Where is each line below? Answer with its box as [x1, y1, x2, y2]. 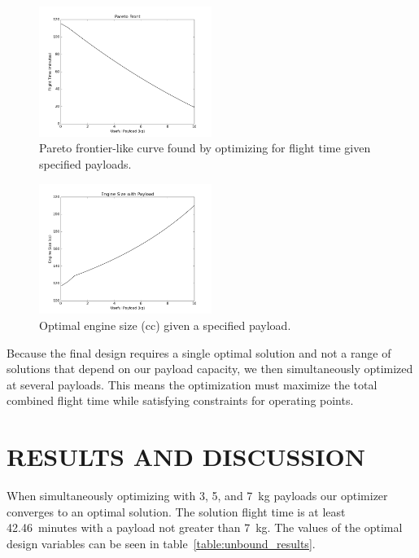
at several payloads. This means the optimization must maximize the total [7, 376, 378, 393]
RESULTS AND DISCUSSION [7, 440, 365, 473]
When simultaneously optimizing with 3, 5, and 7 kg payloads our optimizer [7, 487, 388, 504]
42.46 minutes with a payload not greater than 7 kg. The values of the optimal [7, 519, 403, 536]
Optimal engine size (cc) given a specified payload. [39, 316, 291, 333]
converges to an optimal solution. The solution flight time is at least [7, 503, 346, 520]
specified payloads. [39, 155, 132, 172]
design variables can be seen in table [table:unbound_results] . [7, 534, 316, 551]
